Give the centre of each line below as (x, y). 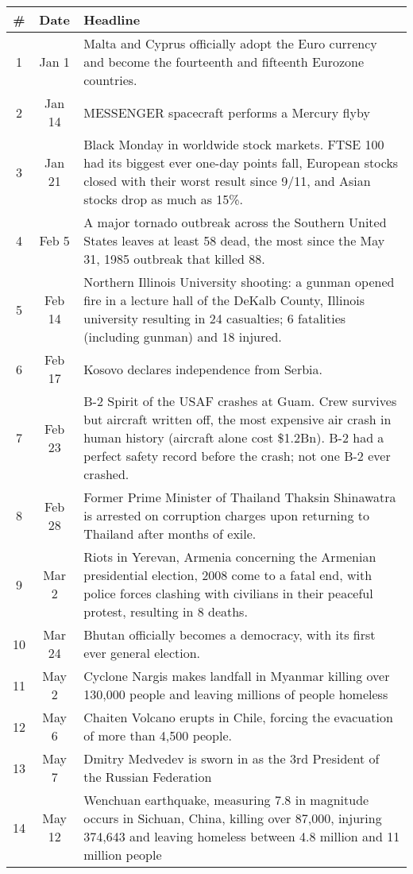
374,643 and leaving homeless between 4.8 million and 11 (242, 836)
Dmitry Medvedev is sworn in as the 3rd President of (232, 758)
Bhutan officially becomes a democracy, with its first (230, 634)
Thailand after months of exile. (170, 534)
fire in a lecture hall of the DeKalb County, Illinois (224, 300)
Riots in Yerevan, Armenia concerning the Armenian (230, 557)
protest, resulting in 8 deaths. (166, 611)
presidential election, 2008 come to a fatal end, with (228, 575)
